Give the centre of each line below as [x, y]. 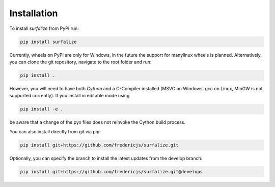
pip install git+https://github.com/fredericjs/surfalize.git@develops [112, 172]
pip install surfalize [48, 42]
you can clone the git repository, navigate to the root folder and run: [80, 62]
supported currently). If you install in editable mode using [70, 96]
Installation [34, 13]
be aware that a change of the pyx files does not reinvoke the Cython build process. [98, 122]
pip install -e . [42, 109]
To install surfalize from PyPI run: [44, 28]
